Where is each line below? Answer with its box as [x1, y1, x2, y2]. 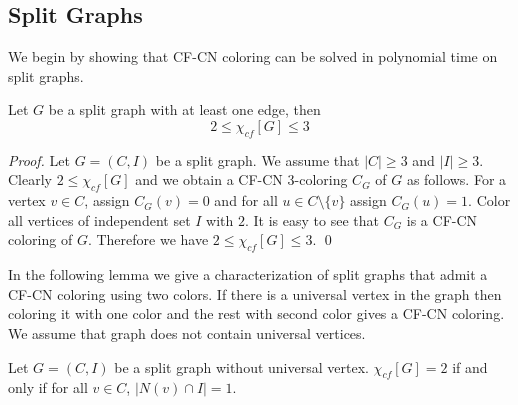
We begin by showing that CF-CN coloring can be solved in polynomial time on [8, 46, 498, 67]
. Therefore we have [87, 229, 209, 250]
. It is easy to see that [244, 209, 379, 230]
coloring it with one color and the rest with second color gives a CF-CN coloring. [8, 303, 505, 324]
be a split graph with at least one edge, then [48, 99, 321, 120]
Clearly [8, 169, 52, 190]
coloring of [8, 229, 73, 250]
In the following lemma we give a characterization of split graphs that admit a [8, 264, 488, 285]
